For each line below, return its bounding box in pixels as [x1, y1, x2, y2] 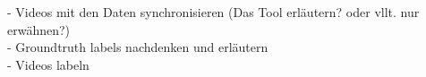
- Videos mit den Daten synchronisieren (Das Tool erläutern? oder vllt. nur [7, 3, 420, 21]
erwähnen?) [7, 20, 71, 38]
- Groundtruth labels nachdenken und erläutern [7, 38, 268, 56]
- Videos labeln [7, 55, 89, 73]
